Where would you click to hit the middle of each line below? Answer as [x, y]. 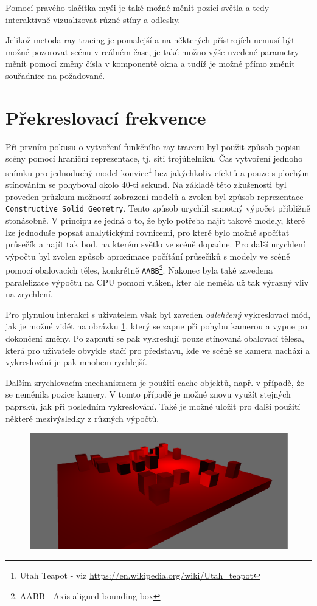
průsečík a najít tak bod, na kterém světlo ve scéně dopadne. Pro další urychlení [155, 244]
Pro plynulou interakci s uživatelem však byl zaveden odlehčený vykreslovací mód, [158, 314]
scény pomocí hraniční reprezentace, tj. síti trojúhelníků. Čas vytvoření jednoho [154, 158]
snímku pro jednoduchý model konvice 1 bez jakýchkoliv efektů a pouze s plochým [158, 171]
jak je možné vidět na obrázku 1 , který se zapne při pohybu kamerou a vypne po [156, 326]
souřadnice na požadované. [55, 75]
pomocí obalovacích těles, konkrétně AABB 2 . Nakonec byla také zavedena [139, 269]
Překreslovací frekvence [106, 117]
